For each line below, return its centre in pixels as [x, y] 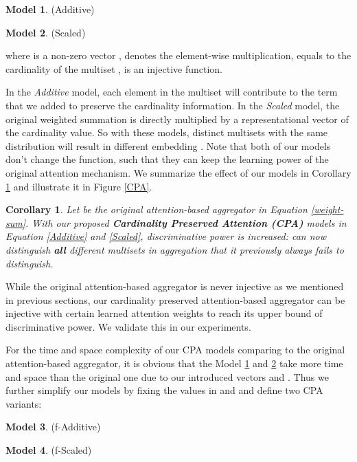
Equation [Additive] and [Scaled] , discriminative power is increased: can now [166, 236]
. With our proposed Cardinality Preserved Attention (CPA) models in [186, 222]
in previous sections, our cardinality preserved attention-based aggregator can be [175, 299]
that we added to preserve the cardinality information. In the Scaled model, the [173, 105]
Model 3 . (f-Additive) [53, 427]
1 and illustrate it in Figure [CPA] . [79, 186]
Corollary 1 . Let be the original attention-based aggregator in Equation [157, 209]
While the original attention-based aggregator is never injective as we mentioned [175, 286]
